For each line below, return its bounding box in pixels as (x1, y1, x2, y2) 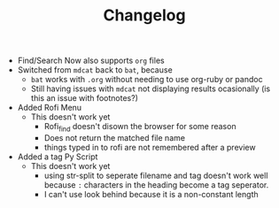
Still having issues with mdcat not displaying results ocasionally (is (30, 83, 271, 94)
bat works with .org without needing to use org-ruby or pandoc (30, 74, 263, 85)
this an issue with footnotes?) (30, 93, 139, 104)
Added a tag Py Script (17, 151, 98, 162)
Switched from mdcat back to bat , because (17, 65, 173, 75)
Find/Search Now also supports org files (17, 55, 166, 66)
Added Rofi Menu (17, 103, 82, 113)
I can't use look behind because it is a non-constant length (43, 189, 259, 199)
